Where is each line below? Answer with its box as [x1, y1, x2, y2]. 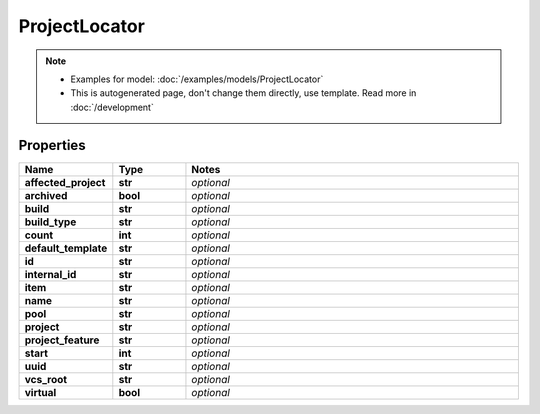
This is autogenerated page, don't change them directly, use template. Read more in [70, 87, 417, 99]
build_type [24, 215, 77, 229]
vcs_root [24, 372, 68, 386]
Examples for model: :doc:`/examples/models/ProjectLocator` [70, 73, 324, 85]
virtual [24, 385, 57, 399]
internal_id [24, 267, 77, 281]
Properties [18, 136, 86, 154]
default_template [24, 241, 108, 255]
